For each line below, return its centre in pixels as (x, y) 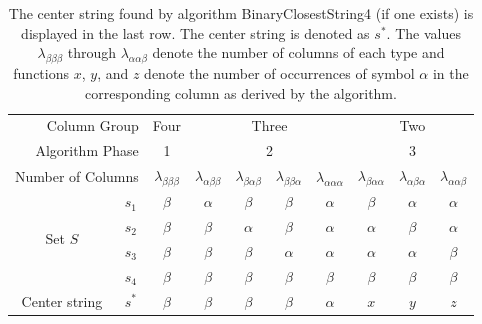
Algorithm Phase (87, 150)
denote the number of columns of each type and (298, 52)
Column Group (92, 125)
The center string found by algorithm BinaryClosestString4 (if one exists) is (241, 13)
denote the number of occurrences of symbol (279, 72)
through (91, 52)
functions (41, 72)
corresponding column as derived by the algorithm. (241, 92)
